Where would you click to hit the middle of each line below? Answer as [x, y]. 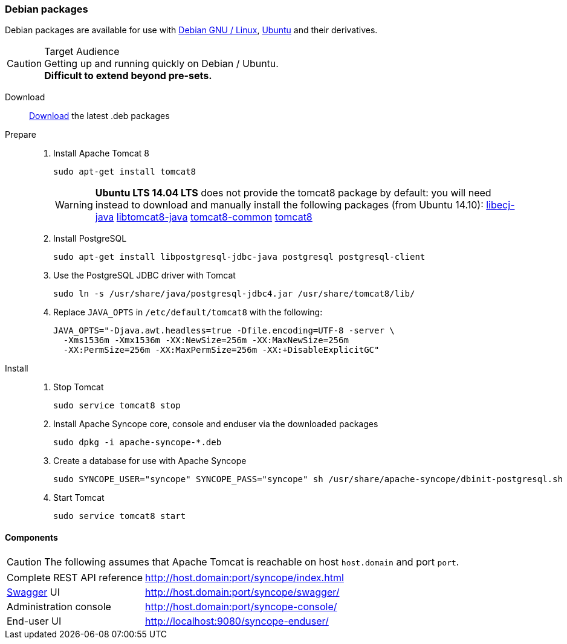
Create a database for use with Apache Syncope [150, 461]
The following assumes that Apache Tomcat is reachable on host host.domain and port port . [252, 562]
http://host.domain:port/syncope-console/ [241, 606]
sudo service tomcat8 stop [117, 406]
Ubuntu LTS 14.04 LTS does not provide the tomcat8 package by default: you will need [293, 193]
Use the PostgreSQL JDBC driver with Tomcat [144, 275]
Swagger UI [34, 592]
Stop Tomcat [79, 387]
